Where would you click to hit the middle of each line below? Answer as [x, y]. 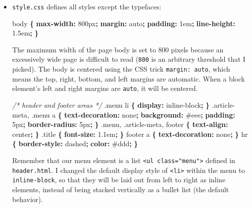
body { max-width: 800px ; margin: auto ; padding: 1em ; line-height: [124, 23]
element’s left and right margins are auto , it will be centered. [105, 88]
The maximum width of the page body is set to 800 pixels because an [118, 49]
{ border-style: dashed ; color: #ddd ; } [75, 144]
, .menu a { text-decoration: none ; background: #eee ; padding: [131, 114]
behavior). [27, 199]
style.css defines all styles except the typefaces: [87, 6]
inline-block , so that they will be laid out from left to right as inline [119, 180]
